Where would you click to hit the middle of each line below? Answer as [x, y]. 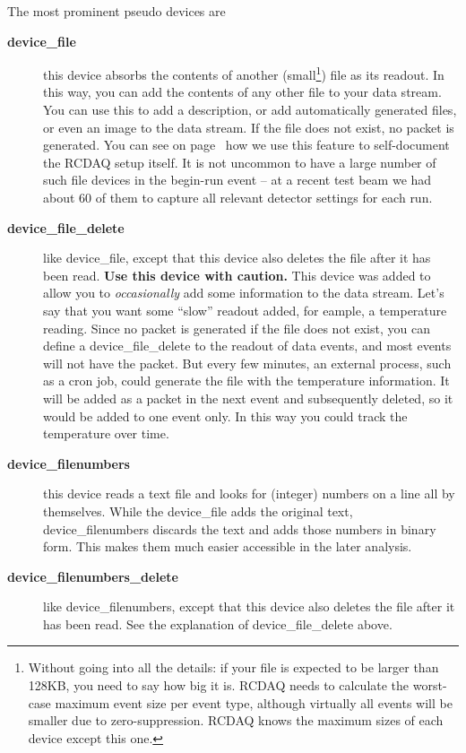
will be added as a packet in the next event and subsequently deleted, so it [248, 398]
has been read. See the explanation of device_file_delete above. [218, 623]
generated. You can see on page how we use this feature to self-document [246, 145]
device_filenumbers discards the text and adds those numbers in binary [240, 528]
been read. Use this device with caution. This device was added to [237, 275]
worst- [430, 685]
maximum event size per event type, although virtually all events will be [254, 702]
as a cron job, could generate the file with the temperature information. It [246, 381]
